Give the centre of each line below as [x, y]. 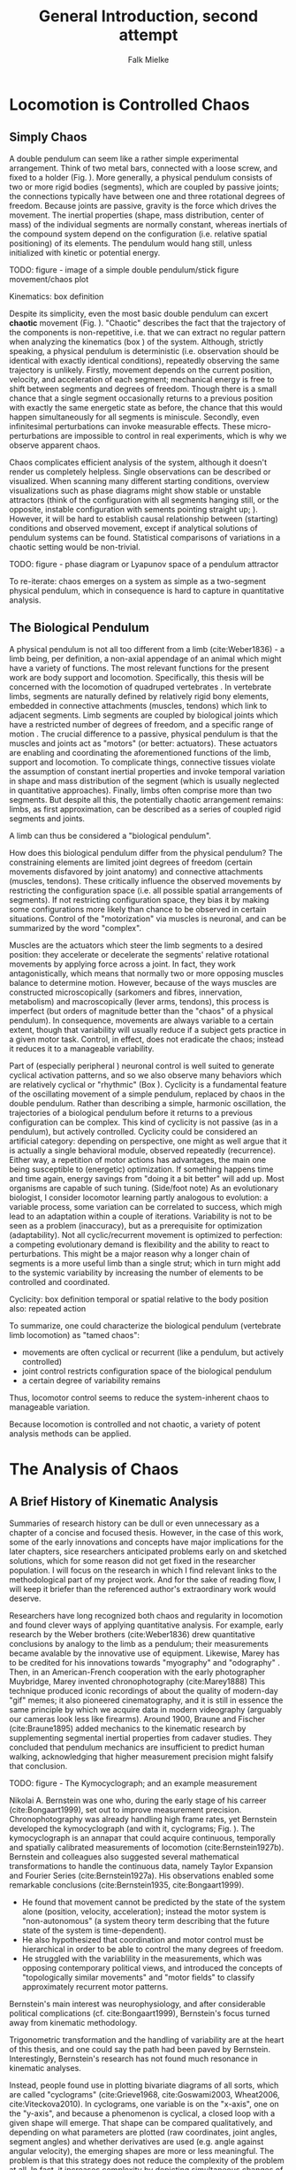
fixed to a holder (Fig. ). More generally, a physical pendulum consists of [141, 177]
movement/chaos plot [49, 279]
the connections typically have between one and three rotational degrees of [147, 196]
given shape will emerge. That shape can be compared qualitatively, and [141, 2122]
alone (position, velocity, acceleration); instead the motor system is [144, 1911]
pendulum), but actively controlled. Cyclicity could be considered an [133, 1131]
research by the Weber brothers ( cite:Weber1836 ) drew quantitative [132, 1634]
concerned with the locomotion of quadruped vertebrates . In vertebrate [140, 687]
